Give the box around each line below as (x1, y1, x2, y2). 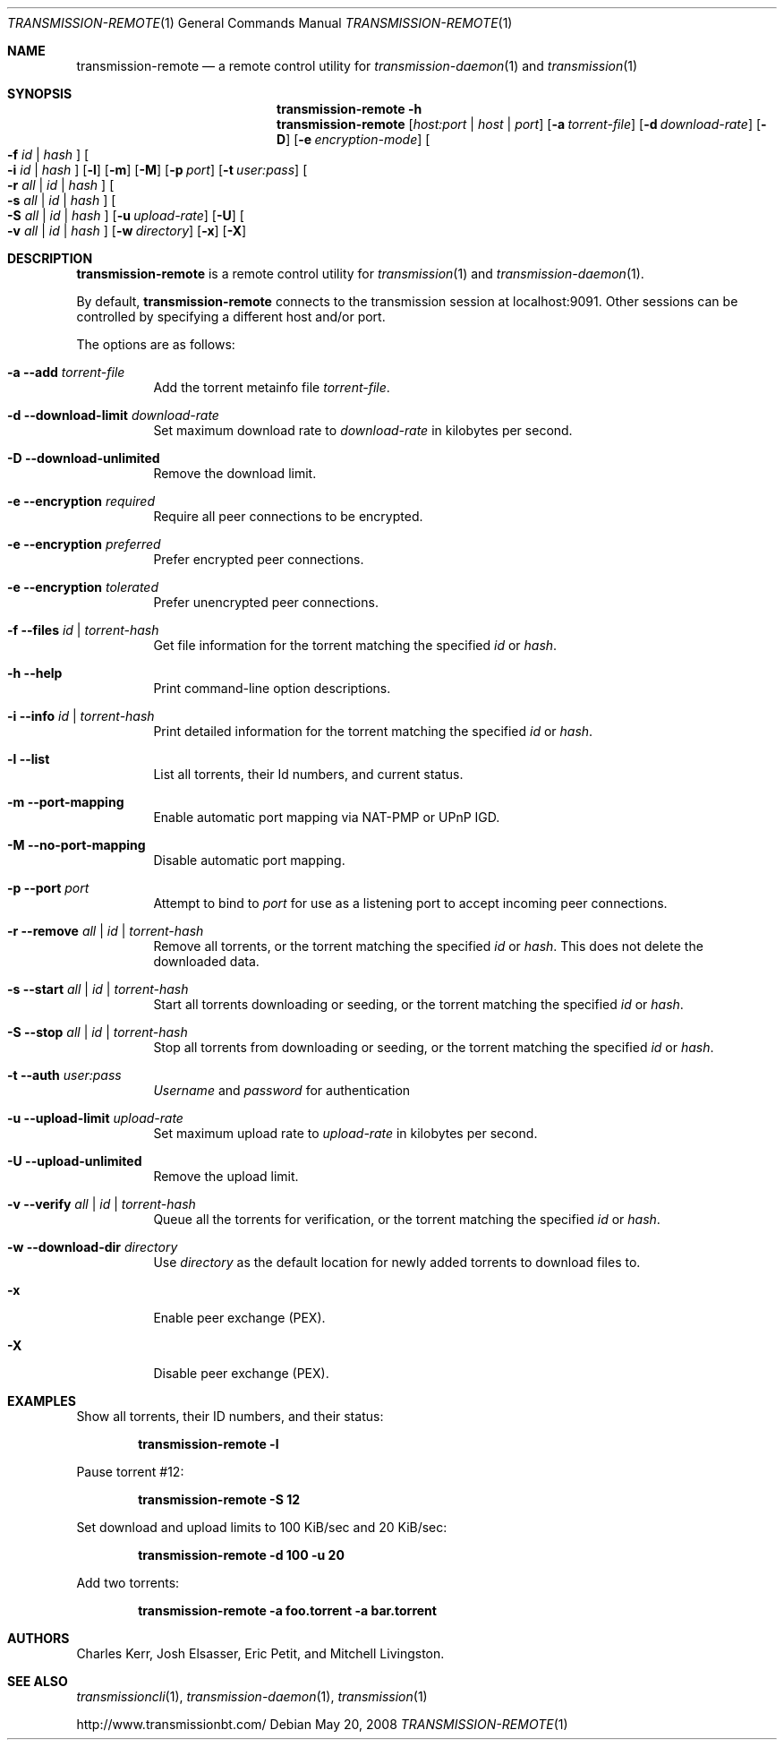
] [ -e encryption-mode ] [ (285, 132, 430, 147)
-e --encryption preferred (7, 536, 161, 552)
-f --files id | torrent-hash (7, 622, 159, 638)
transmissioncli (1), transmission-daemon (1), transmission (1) (76, 1689, 428, 1704)
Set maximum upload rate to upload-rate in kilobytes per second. (153, 1126, 538, 1141)
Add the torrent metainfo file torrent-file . (153, 380, 390, 395)
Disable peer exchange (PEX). (153, 1366, 329, 1381)
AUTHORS (7, 1631, 70, 1646)
